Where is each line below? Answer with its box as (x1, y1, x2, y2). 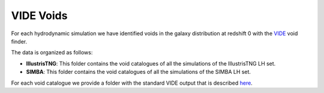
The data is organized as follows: (11, 49, 93, 56)
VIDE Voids (11, 9, 68, 22)
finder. (11, 38, 28, 45)
